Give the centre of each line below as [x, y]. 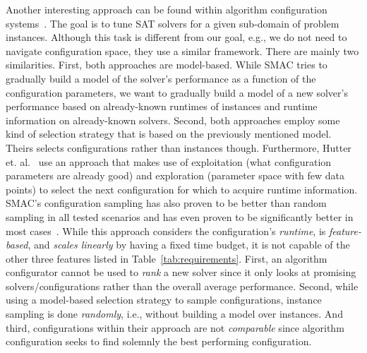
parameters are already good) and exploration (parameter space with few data [175, 175]
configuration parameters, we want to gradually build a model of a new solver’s [177, 92]
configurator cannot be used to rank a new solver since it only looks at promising [181, 272]
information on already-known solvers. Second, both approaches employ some [173, 120]
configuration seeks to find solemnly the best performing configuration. [159, 341]
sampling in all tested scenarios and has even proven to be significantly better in [180, 216]
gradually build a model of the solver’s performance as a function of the [161, 78]
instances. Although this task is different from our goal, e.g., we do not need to [176, 37]
